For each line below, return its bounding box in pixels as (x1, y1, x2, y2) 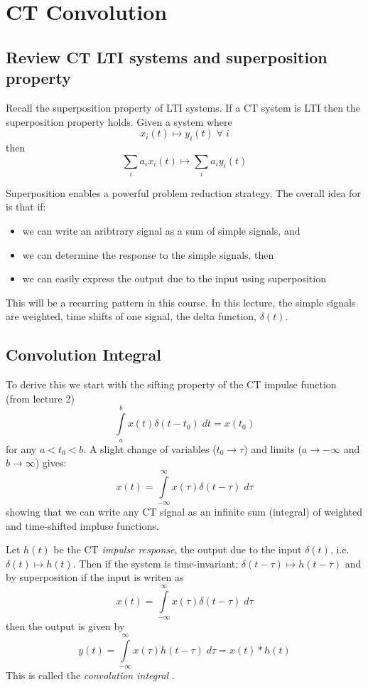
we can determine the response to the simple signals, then (22, 247, 274, 262)
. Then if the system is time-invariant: (72, 555, 239, 570)
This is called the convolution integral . (6, 667, 175, 682)
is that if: (6, 199, 46, 214)
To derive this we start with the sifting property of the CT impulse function (6, 377, 337, 392)
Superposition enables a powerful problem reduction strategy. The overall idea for (6, 185, 361, 200)
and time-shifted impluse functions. (6, 518, 159, 533)
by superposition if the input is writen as (6, 570, 184, 585)
